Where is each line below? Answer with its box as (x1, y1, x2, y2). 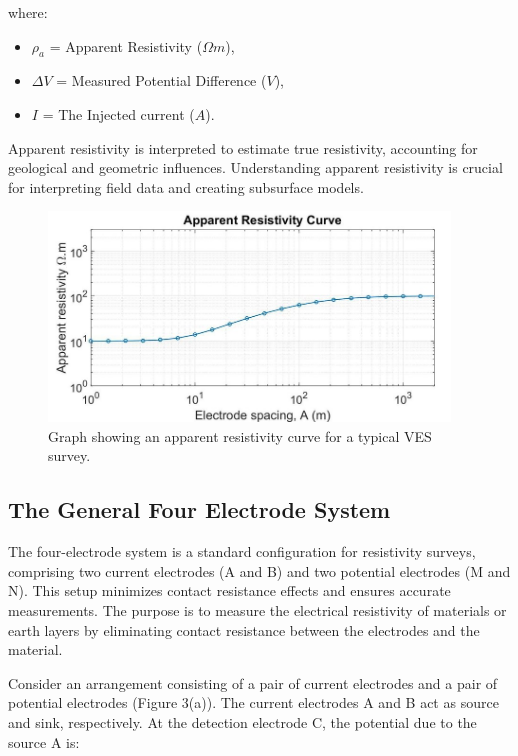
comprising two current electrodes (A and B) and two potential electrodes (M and (8, 560, 511, 581)
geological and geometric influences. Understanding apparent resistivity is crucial (8, 157, 503, 178)
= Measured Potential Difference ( (56, 70, 267, 91)
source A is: (8, 731, 80, 752)
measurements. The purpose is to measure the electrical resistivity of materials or (8, 600, 507, 620)
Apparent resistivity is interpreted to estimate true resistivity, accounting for (8, 137, 478, 158)
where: (8, 2, 48, 22)
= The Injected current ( (42, 103, 195, 124)
